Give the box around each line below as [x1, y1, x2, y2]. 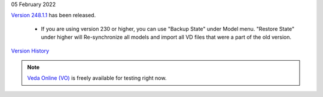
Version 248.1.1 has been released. [11, 12, 96, 19]
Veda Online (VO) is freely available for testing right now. [27, 74, 167, 82]
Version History [11, 47, 50, 54]
